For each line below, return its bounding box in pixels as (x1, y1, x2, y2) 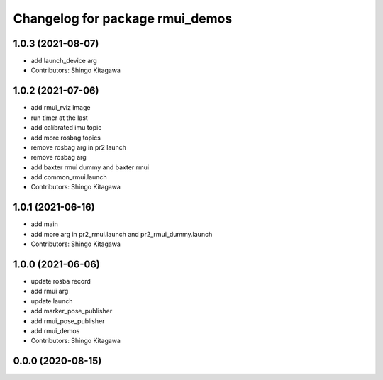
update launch (30, 296, 73, 305)
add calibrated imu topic (30, 123, 102, 132)
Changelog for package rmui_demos (13, 11, 233, 26)
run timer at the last (30, 113, 88, 122)
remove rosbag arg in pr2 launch (30, 142, 127, 152)
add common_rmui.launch (30, 173, 107, 181)
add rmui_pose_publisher (30, 316, 105, 325)
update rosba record (30, 277, 91, 286)
